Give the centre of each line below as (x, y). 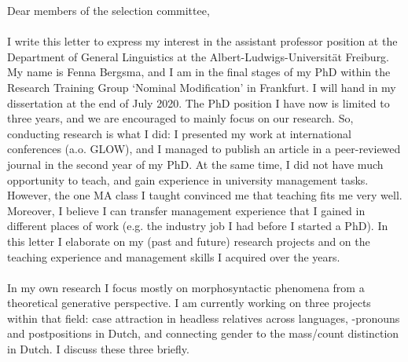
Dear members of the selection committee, (108, 10)
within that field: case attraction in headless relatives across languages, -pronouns (204, 318)
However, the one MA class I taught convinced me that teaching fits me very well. (205, 195)
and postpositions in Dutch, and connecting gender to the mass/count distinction (203, 333)
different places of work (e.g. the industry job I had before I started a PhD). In (198, 226)
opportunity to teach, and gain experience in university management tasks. (188, 179)
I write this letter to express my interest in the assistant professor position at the (202, 41)
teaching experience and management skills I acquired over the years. (174, 256)
